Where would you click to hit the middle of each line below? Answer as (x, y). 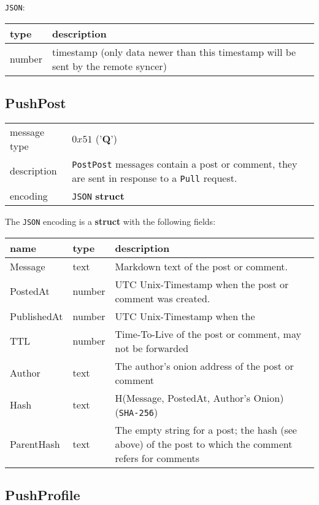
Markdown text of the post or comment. (202, 266)
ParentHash (35, 444)
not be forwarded (152, 348)
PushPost (36, 103)
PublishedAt (37, 316)
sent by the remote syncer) (109, 66)
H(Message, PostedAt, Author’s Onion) (199, 397)
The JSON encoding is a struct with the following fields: (110, 221)
